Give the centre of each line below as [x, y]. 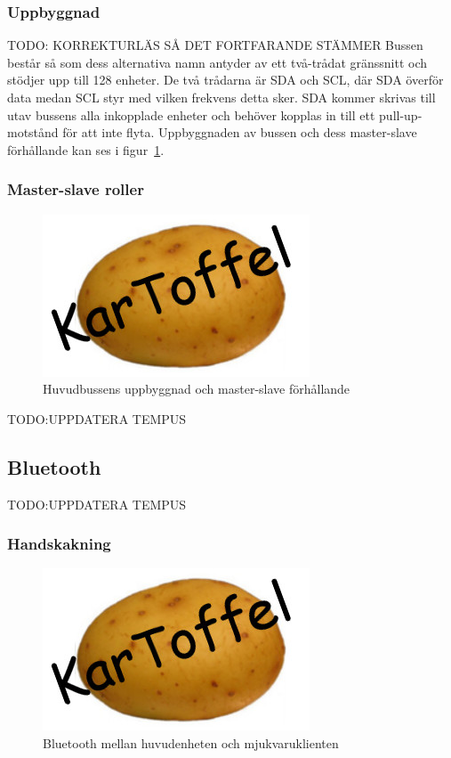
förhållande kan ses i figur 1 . [86, 149]
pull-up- [401, 114]
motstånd [33, 132]
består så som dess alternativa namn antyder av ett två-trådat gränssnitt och [217, 62]
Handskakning [59, 544]
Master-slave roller [76, 189]
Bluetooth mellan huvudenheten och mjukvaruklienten [191, 742]
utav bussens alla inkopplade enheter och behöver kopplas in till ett [191, 114]
